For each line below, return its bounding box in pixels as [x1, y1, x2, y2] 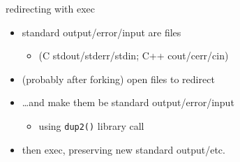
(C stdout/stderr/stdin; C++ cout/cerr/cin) [38, 48, 229, 63]
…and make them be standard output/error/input [22, 95, 234, 110]
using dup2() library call [38, 118, 144, 133]
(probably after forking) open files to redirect [22, 71, 215, 86]
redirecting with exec [6, 1, 96, 15]
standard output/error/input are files [22, 24, 181, 39]
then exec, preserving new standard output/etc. [22, 142, 225, 156]
